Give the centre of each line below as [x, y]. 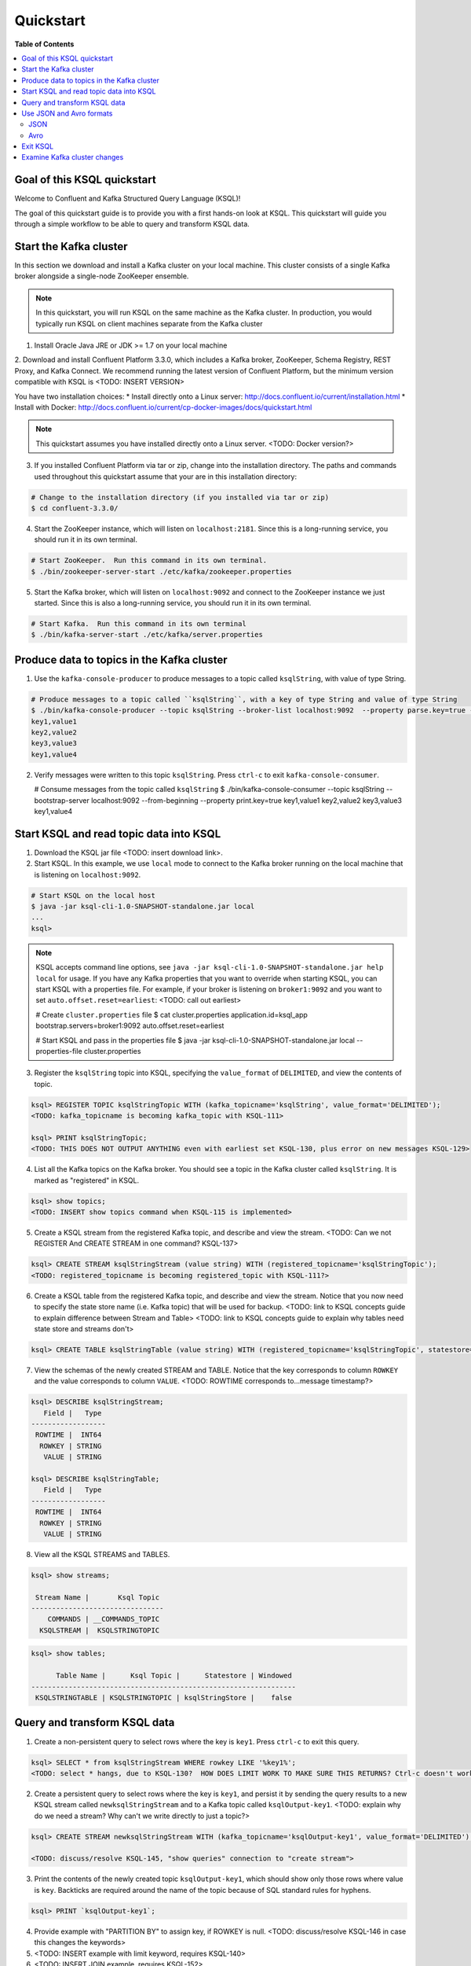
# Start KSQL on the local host [93, 895]
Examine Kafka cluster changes [73, 157]
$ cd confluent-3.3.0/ [75, 508]
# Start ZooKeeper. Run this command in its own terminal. [149, 561]
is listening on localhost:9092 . [88, 874]
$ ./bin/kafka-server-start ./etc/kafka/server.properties [147, 635]
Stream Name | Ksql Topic [98, 1597]
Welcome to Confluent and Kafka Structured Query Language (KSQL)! [128, 199]
